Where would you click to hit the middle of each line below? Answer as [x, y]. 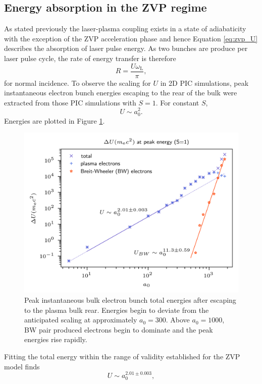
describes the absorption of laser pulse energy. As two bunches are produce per [126, 48]
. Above [178, 320]
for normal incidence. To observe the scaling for [77, 83]
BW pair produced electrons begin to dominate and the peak [119, 329]
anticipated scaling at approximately [81, 320]
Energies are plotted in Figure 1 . [55, 120]
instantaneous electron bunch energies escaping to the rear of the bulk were [121, 93]
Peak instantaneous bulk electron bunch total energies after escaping [130, 300]
